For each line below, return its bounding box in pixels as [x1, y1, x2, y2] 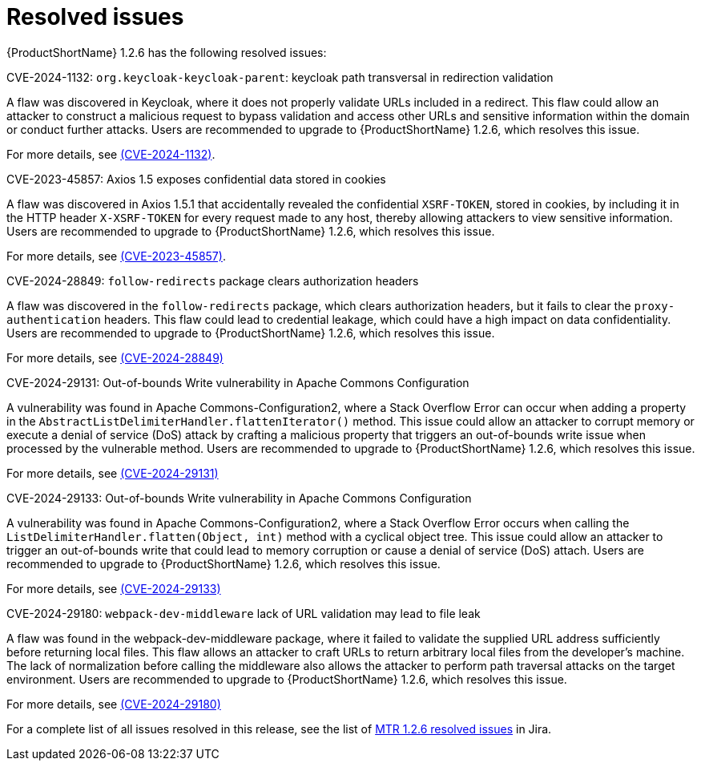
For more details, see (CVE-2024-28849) [6, 350, 224, 365]
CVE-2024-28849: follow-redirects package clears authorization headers [6, 273, 419, 288]
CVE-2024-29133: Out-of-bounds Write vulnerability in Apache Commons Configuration [6, 490, 472, 505]
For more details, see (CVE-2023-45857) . [6, 248, 226, 263]
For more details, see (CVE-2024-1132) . [6, 147, 216, 161]
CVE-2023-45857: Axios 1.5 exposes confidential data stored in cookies [6, 172, 386, 186]
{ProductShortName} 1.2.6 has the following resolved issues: [6, 45, 327, 59]
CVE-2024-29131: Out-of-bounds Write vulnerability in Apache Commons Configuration [6, 375, 469, 390]
